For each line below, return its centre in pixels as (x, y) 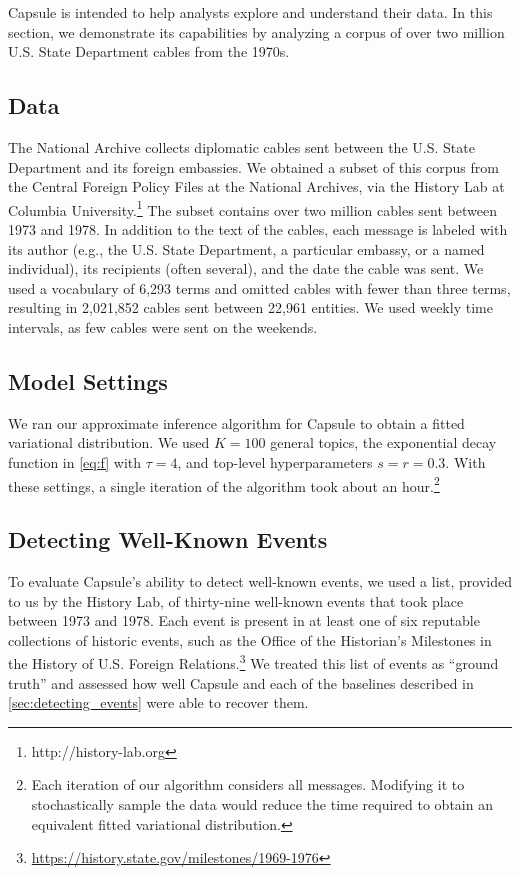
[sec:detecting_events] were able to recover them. (158, 702)
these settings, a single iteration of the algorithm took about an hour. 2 (224, 484)
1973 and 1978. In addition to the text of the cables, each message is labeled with (258, 229)
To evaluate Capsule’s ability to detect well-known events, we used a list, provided (260, 581)
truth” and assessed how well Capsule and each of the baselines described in (241, 682)
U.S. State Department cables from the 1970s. (149, 51)
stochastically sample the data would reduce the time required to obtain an (262, 804)
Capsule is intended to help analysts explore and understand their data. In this (250, 12)
